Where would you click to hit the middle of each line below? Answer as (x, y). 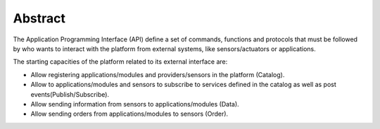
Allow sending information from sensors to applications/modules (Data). (135, 104)
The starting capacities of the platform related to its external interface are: (120, 62)
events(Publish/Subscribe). (70, 94)
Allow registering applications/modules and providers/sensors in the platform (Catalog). (158, 74)
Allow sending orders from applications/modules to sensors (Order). (129, 114)
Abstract (39, 18)
